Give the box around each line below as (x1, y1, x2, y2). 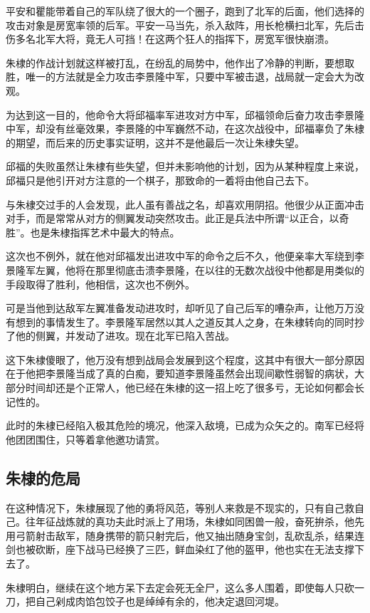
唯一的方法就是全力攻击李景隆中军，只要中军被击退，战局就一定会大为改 (25, 69, 364, 84)
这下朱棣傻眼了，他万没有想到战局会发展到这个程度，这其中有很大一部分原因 (6, 352, 364, 367)
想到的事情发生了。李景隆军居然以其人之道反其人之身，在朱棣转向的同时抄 (15, 314, 364, 329)
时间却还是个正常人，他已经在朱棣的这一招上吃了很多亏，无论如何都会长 (25, 380, 364, 395)
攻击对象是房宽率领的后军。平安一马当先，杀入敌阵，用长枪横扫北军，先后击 (6, 17, 364, 32)
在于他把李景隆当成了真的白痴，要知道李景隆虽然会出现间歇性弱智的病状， (6, 366, 354, 381)
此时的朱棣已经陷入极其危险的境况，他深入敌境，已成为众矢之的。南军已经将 (6, 418, 364, 433)
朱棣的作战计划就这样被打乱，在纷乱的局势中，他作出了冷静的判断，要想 (6, 55, 344, 70)
